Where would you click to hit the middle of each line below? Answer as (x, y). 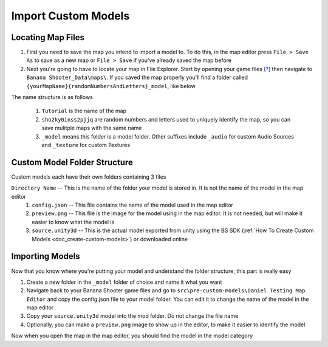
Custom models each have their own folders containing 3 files (89, 177)
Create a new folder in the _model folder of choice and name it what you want (124, 282)
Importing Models (46, 256)
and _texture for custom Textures (86, 145)
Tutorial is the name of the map (84, 111)
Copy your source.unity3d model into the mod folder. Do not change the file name (132, 316)
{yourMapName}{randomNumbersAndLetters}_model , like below (111, 86)
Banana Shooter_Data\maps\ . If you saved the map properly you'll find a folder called (137, 77)
